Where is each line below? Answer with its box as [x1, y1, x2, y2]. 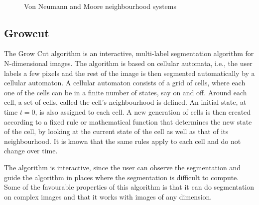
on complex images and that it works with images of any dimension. [4, 191, 212, 202]
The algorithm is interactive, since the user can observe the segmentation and [4, 162, 241, 172]
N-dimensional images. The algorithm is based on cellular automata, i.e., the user [4, 58, 253, 68]
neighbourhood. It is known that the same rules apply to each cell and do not [4, 136, 241, 146]
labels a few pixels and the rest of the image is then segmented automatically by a [4, 68, 255, 78]
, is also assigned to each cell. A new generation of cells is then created [35, 106, 251, 117]
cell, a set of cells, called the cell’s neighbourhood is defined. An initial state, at [4, 97, 247, 107]
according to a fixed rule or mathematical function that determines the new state [4, 116, 252, 127]
